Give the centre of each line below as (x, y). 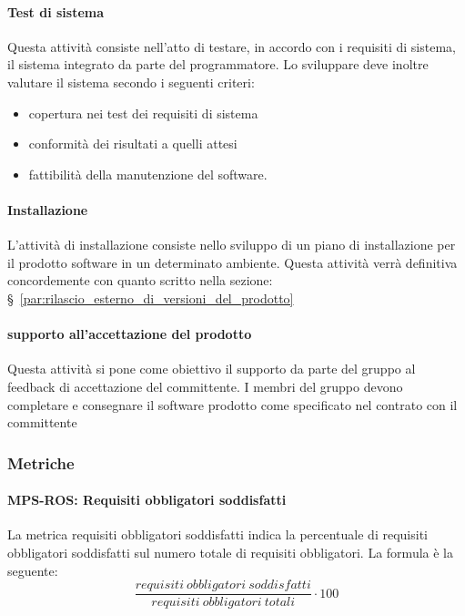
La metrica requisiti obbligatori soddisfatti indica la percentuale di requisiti (217, 534)
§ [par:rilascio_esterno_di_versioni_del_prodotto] (151, 298)
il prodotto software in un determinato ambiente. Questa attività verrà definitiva (232, 262)
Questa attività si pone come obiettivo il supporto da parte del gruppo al (212, 369)
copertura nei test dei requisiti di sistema (143, 113)
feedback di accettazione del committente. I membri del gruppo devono (205, 386)
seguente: (33, 570)
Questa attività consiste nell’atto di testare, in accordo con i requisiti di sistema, (232, 46)
